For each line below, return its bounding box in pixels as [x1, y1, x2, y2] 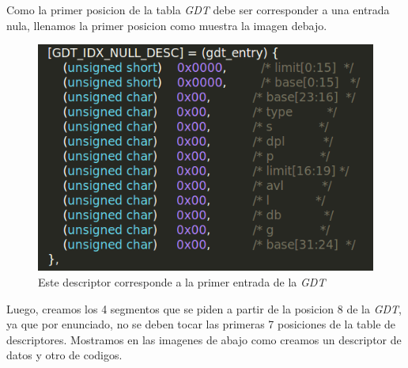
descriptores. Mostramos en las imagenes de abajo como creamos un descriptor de [6, 331, 402, 347]
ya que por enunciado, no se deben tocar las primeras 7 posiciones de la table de [6, 316, 396, 332]
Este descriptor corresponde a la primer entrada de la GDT [38, 273, 326, 290]
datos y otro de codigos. [6, 347, 123, 363]
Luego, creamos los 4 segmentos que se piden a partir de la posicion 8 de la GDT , [6, 300, 402, 317]
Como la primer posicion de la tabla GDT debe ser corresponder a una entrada [6, 2, 390, 17]
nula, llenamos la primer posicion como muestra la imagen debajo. [6, 17, 327, 33]
